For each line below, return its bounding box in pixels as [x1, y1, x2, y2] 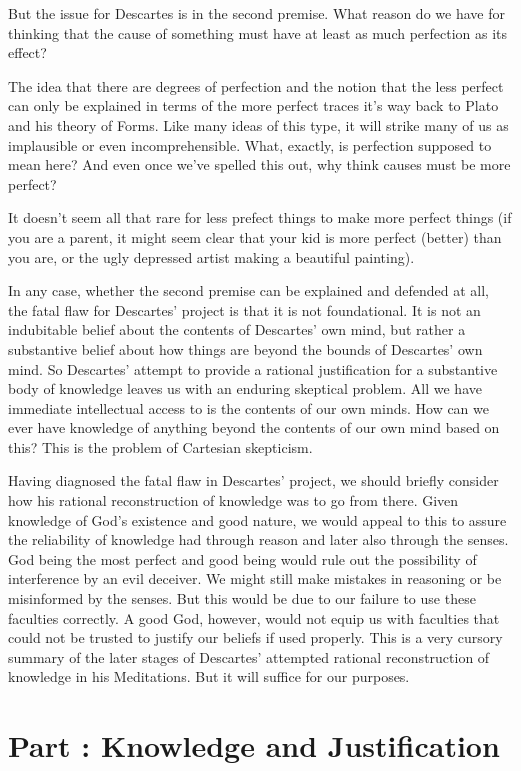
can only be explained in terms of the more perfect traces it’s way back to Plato [8, 95, 499, 116]
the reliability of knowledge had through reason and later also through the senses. [8, 529, 509, 550]
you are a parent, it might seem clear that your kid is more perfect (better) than [8, 226, 502, 247]
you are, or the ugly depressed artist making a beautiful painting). [8, 246, 415, 267]
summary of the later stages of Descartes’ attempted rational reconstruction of [8, 646, 490, 667]
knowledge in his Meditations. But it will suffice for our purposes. [8, 666, 410, 687]
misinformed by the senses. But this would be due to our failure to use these [8, 588, 476, 609]
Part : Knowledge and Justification [8, 725, 500, 766]
